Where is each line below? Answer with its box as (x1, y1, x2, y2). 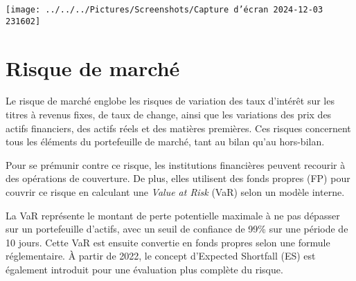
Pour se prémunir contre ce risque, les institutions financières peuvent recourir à (6, 157, 346, 172)
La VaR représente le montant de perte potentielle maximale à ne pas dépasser (6, 208, 340, 222)
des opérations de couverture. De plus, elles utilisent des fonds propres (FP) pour (6, 171, 350, 185)
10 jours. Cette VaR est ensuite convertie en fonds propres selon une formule (6, 235, 330, 249)
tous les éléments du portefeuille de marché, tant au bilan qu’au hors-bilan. (6, 134, 325, 149)
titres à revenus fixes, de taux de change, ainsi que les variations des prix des (6, 107, 332, 122)
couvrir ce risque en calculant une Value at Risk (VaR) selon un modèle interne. (6, 185, 345, 199)
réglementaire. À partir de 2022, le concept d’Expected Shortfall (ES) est (6, 248, 316, 263)
